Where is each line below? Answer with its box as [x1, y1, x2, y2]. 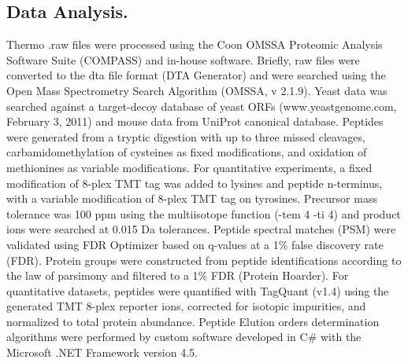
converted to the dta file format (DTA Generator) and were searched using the [6, 67, 386, 83]
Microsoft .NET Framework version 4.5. [6, 344, 198, 361]
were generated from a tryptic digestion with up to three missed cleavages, [6, 128, 365, 145]
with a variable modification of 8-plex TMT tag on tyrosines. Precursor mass [6, 190, 377, 207]
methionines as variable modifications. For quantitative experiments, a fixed [6, 159, 373, 175]
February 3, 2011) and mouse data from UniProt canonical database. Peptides [6, 113, 384, 130]
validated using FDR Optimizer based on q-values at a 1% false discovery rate [6, 236, 384, 252]
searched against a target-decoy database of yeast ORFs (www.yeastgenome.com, [6, 97, 397, 114]
